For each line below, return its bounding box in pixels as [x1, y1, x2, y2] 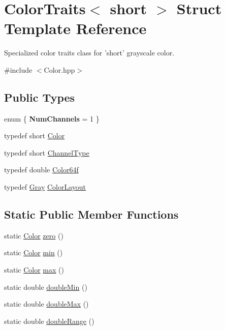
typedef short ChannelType [4, 147, 89, 158]
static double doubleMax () [4, 298, 89, 309]
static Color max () [4, 264, 64, 275]
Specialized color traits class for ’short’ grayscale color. [4, 47, 175, 58]
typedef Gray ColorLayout [4, 182, 86, 192]
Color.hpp [44, 64, 75, 75]
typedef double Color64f [4, 164, 79, 175]
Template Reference [4, 18, 147, 39]
